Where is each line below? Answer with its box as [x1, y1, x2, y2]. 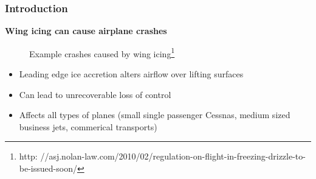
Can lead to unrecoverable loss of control [19, 88, 171, 100]
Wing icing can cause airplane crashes [5, 24, 167, 37]
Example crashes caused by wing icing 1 [29, 45, 175, 60]
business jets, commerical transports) [19, 120, 157, 133]
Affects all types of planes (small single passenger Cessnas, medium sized [19, 108, 290, 121]
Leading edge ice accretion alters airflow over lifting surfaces [19, 68, 244, 80]
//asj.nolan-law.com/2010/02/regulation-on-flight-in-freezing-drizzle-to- [40, 150, 306, 163]
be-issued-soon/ [19, 162, 77, 175]
